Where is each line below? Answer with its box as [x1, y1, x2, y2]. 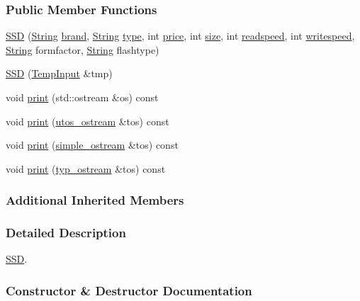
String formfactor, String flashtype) [6, 42, 159, 57]
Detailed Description [6, 224, 126, 242]
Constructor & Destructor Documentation [6, 281, 252, 299]
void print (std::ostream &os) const [6, 90, 159, 104]
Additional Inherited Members [6, 191, 184, 209]
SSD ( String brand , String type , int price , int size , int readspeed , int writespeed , [6, 28, 355, 43]
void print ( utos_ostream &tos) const [6, 113, 169, 128]
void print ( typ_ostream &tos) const [6, 161, 166, 176]
